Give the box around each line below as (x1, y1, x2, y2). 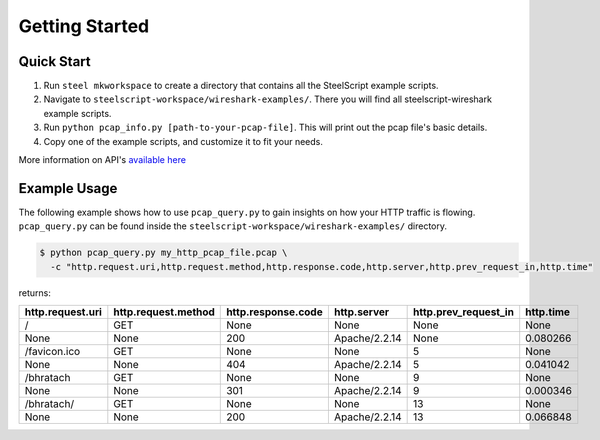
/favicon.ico (24, 345, 81, 359)
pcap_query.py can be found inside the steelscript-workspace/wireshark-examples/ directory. (18, 220, 447, 232)
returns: (18, 286, 52, 299)
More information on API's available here (18, 154, 187, 166)
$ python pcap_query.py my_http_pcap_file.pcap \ (39, 247, 288, 259)
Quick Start (18, 53, 91, 70)
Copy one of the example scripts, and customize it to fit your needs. (43, 135, 324, 147)
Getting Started (18, 15, 150, 37)
